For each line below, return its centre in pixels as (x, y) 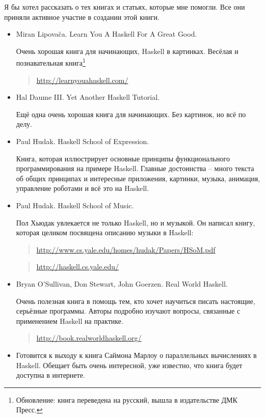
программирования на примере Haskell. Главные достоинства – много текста (135, 168)
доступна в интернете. (50, 375)
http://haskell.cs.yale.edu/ (78, 267)
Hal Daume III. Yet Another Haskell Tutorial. (88, 97)
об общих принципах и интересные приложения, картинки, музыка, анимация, (138, 178)
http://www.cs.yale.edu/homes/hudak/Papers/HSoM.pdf (126, 249)
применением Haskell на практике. (70, 321)
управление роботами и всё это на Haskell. (83, 188)
